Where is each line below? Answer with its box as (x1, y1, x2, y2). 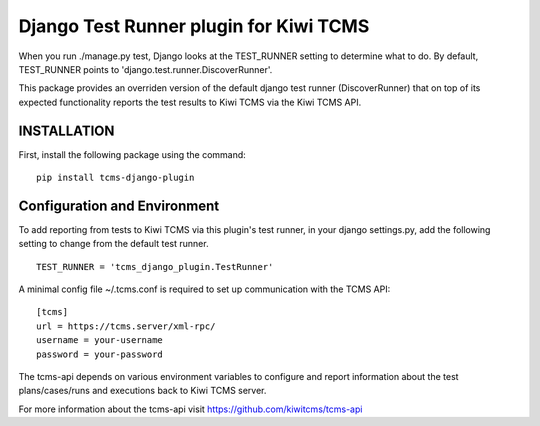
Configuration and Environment (18, 197, 220, 214)
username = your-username (36, 335, 164, 346)
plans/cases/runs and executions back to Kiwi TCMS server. (18, 385, 267, 397)
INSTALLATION (18, 122, 115, 139)
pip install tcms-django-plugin (36, 172, 195, 184)
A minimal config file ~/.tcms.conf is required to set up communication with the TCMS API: (18, 283, 391, 295)
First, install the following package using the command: (18, 148, 247, 160)
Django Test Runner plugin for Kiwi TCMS (18, 15, 370, 37)
